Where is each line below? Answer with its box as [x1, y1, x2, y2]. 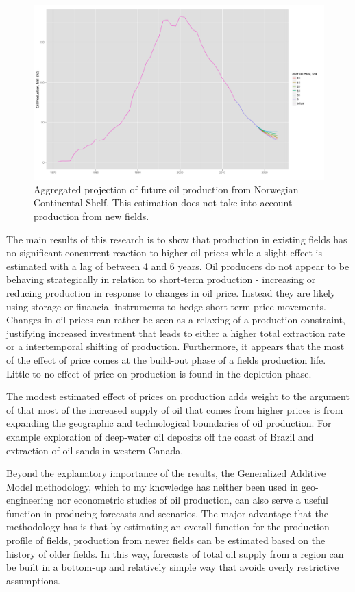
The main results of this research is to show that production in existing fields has [6, 232, 347, 246]
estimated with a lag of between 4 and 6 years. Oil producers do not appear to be [6, 258, 350, 273]
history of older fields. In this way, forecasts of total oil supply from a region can [6, 546, 344, 560]
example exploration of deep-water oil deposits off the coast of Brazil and [6, 429, 314, 443]
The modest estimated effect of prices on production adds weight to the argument [6, 389, 350, 404]
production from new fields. [34, 209, 149, 223]
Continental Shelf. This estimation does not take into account [34, 195, 293, 210]
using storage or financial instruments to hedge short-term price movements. [6, 299, 326, 313]
